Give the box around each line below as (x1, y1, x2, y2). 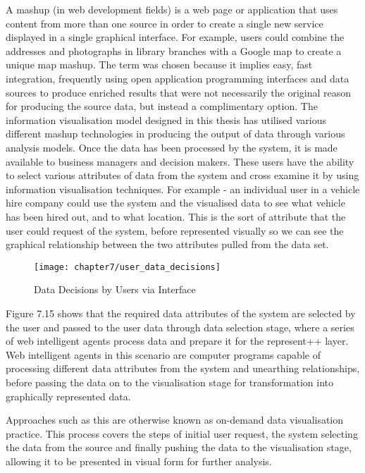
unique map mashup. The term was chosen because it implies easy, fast (6, 57, 313, 72)
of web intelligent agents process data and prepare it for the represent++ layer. (6, 333, 349, 348)
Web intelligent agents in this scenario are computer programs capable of (6, 347, 321, 362)
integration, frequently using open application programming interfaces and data (6, 70, 349, 85)
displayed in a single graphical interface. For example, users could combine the (6, 30, 345, 44)
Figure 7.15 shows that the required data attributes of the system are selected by (6, 305, 356, 320)
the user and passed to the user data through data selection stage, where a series (6, 319, 354, 334)
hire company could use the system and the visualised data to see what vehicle (6, 195, 345, 210)
